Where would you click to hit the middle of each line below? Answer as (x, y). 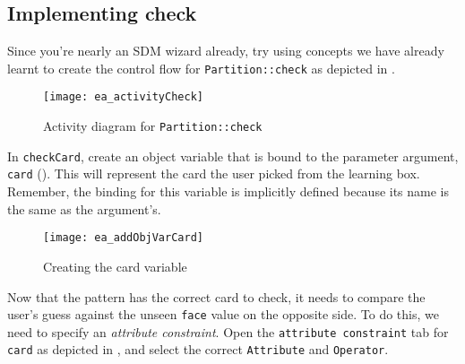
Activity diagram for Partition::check (153, 126)
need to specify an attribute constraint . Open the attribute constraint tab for (228, 331)
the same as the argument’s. (84, 208)
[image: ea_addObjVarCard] (123, 238)
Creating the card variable (115, 266)
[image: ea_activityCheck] (123, 97)
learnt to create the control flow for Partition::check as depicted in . (201, 68)
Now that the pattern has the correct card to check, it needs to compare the (216, 296)
